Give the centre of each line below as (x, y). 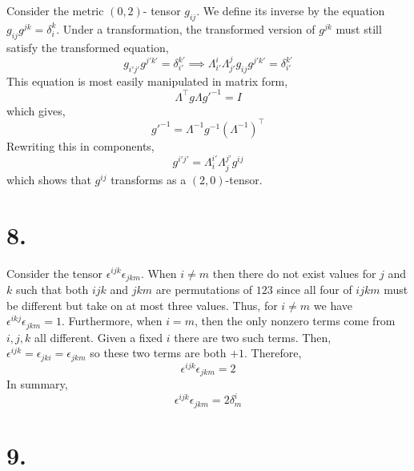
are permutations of (204, 289)
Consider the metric (55, 10)
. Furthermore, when (112, 321)
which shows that (49, 179)
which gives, (36, 110)
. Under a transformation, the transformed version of (186, 28)
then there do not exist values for (294, 273)
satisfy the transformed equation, (88, 47)
